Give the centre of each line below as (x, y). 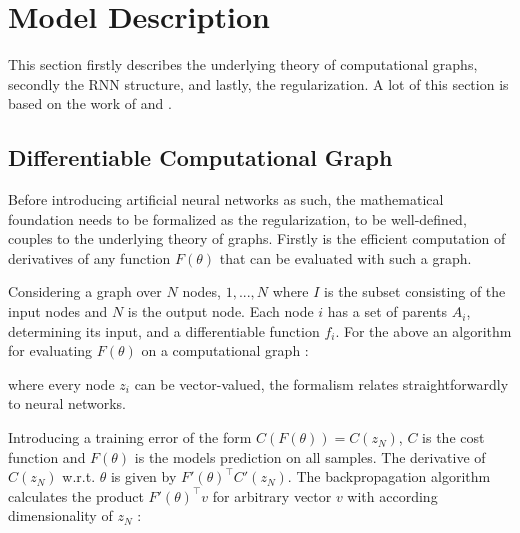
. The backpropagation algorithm (389, 476)
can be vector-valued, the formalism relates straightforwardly (321, 383)
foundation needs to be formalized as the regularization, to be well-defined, (237, 218)
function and (47, 456)
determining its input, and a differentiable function (164, 330)
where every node (61, 383)
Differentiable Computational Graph (200, 157)
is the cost (453, 437)
